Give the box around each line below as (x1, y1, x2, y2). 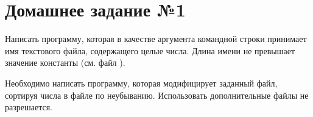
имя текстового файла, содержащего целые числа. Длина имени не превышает (5, 44, 295, 57)
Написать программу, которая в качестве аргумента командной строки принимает (5, 32, 307, 45)
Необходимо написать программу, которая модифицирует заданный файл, (5, 76, 278, 89)
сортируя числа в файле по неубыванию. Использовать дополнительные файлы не (5, 88, 309, 101)
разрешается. (5, 101, 53, 113)
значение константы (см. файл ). (5, 56, 125, 69)
